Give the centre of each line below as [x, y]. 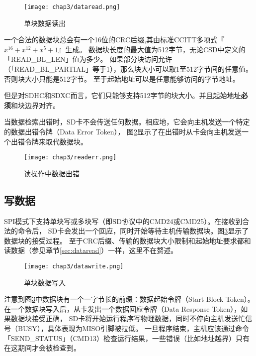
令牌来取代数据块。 [56, 141]
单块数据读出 [45, 23]
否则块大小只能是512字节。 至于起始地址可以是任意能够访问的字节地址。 [122, 78]
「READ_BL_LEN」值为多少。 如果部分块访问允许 [88, 59]
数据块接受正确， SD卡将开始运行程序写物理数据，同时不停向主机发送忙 [128, 318]
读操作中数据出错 [52, 173]
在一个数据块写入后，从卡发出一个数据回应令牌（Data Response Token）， [123, 308]
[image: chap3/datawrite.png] [74, 267]
